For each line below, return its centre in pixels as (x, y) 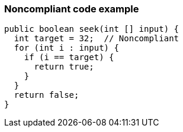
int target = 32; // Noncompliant (97, 39)
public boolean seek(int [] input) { (92, 29)
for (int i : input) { (66, 48)
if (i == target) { (69, 57)
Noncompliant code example (72, 9)
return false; (46, 95)
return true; (64, 67)
